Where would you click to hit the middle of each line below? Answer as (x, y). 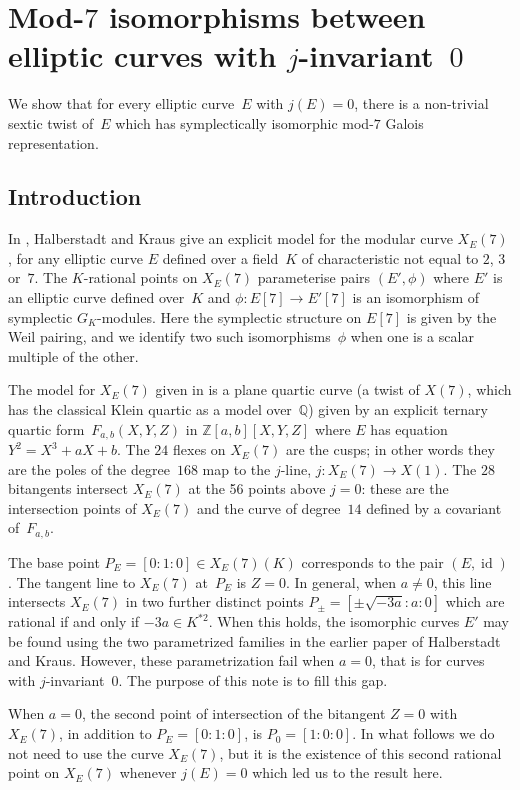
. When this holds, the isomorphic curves (334, 621)
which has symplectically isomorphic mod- (244, 122)
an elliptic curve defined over (96, 297)
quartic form (46, 428)
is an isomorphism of (416, 297)
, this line (462, 581)
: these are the (405, 488)
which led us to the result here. (347, 772)
